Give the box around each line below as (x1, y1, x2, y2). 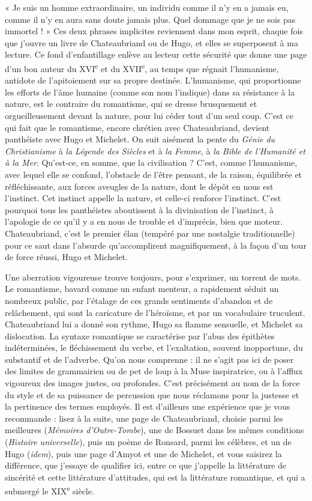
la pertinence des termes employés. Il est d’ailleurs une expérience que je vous (5, 400, 290, 413)
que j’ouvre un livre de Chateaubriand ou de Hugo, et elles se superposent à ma (5, 36, 298, 49)
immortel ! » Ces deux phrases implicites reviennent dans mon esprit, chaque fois (5, 25, 303, 37)
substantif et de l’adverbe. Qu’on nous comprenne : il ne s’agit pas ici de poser (5, 353, 294, 365)
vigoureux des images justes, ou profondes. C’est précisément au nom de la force (5, 377, 300, 389)
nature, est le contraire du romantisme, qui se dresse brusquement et (5, 97, 257, 110)
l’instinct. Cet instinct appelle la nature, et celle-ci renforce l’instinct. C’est (5, 192, 281, 204)
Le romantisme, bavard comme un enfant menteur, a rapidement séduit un (5, 282, 279, 295)
